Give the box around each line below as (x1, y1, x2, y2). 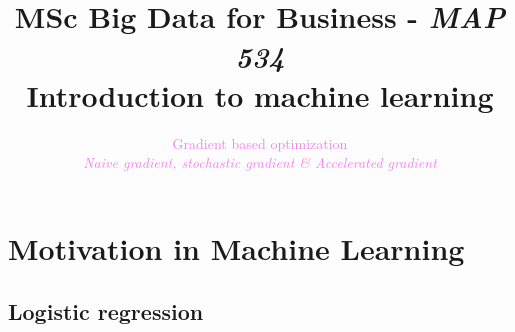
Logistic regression (8, 296, 204, 327)
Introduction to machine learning (26, 74, 494, 115)
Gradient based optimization (172, 132, 348, 153)
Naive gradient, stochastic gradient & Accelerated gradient (83, 152, 437, 173)
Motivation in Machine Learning (8, 227, 465, 268)
